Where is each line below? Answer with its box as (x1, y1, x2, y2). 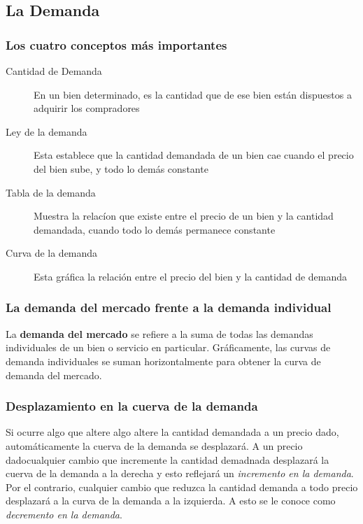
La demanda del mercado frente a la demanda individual (6, 299, 332, 316)
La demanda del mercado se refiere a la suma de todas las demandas (6, 326, 313, 341)
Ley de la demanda (6, 124, 87, 139)
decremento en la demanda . (6, 507, 122, 521)
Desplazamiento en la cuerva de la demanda (6, 397, 258, 415)
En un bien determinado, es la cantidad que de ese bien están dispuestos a (34, 87, 352, 101)
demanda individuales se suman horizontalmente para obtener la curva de (6, 353, 321, 368)
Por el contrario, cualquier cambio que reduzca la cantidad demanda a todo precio (6, 479, 358, 494)
